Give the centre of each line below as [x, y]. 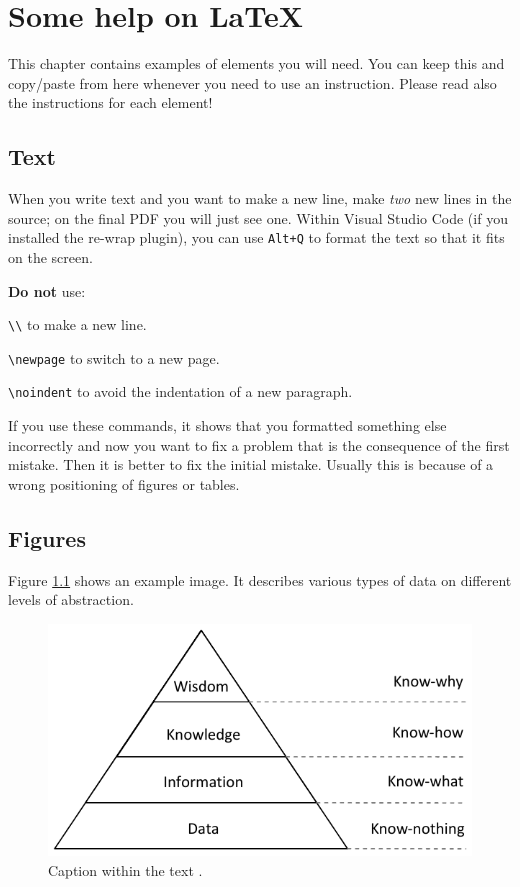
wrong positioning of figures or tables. [124, 483]
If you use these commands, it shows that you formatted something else [227, 425]
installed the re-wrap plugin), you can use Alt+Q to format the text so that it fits [256, 237]
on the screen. [50, 256]
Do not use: [47, 290]
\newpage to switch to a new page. [114, 357]
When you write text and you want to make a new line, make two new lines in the [260, 198]
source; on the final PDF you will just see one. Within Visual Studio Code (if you [258, 217]
